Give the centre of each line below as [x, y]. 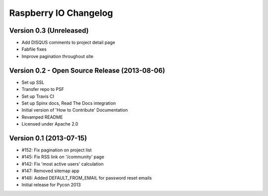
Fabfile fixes [34, 49]
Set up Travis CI [38, 96]
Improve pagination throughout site [58, 56]
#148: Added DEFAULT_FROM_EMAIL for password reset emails [87, 178]
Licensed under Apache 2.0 [50, 124]
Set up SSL [33, 82]
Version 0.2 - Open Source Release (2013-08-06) [87, 70]
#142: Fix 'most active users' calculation [63, 164]
